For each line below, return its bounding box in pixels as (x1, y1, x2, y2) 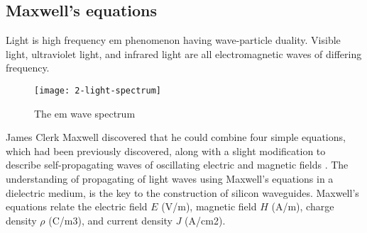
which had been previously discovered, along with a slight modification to (6, 143, 326, 158)
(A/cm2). (185, 212, 226, 227)
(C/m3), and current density (48, 212, 172, 227)
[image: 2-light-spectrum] (34, 85, 161, 96)
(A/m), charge (271, 199, 334, 214)
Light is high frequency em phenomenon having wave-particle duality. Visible (6, 33, 341, 47)
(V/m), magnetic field (161, 199, 257, 214)
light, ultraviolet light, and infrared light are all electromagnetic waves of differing (6, 46, 362, 61)
